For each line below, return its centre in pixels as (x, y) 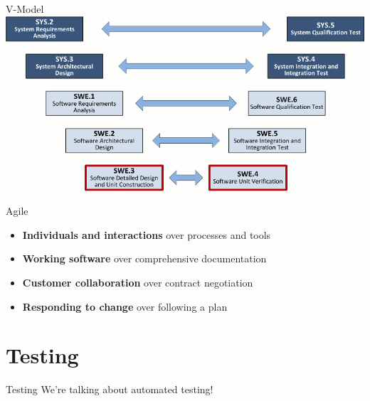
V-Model (25, 9)
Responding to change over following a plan (125, 306)
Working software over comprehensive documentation (144, 258)
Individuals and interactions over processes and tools (147, 234)
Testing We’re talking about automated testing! (110, 389)
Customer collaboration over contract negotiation (138, 282)
